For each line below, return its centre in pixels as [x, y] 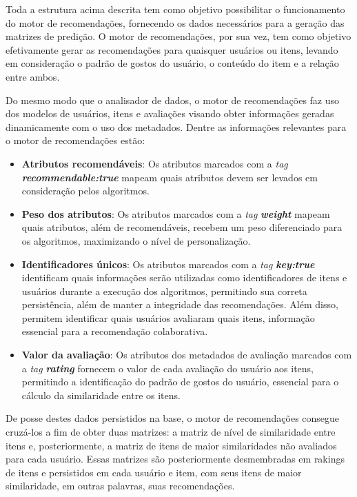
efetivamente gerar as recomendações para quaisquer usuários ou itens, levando [172, 49]
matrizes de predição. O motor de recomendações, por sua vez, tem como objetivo [178, 36]
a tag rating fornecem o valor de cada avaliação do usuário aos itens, [167, 368]
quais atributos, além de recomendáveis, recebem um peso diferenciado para [182, 227]
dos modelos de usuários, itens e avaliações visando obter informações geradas [170, 113]
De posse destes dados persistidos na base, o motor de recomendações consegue [173, 418]
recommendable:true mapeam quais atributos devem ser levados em [170, 177]
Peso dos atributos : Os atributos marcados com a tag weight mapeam [176, 213]
